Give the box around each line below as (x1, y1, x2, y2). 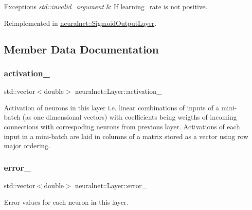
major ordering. (4, 140, 51, 151)
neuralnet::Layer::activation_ (75, 86, 162, 96)
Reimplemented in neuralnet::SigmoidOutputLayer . (4, 17, 157, 28)
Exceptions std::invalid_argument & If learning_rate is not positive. (4, 1, 208, 11)
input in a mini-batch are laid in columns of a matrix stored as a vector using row (4, 131, 249, 141)
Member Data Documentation (4, 41, 159, 56)
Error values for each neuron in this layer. (4, 196, 128, 207)
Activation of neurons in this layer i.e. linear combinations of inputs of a (4, 102, 219, 112)
